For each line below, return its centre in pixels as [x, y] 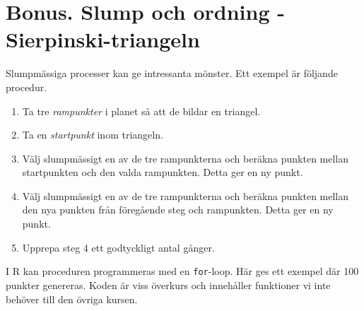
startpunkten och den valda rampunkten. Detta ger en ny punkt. [163, 172]
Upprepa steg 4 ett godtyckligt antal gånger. [118, 247]
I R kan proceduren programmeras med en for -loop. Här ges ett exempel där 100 [182, 271]
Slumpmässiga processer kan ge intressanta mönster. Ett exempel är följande [172, 73]
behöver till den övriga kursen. [72, 299]
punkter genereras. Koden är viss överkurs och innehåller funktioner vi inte [168, 284]
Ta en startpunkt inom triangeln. [93, 135]
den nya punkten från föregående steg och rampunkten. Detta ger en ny [178, 210]
